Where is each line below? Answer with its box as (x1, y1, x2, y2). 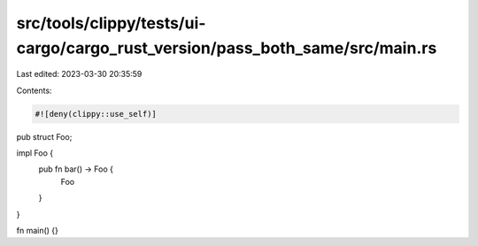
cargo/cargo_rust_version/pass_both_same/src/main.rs (16, 38, 437, 58)
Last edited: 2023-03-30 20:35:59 (16, 69, 143, 80)
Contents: (16, 85, 52, 96)
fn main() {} (16, 226, 59, 236)
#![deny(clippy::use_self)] (35, 109, 157, 119)
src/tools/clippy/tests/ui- (16, 13, 206, 33)
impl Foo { (16, 148, 53, 158)
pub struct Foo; (16, 131, 73, 142)
